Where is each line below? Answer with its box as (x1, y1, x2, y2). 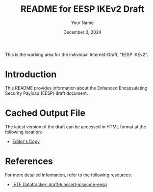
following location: (5, 129, 43, 135)
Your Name (71, 20, 94, 26)
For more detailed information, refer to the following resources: (5, 172, 132, 178)
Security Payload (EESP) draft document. (5, 90, 88, 96)
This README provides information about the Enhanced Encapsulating (5, 85, 148, 91)
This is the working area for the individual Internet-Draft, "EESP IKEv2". (5, 52, 149, 57)
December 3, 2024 (63, 29, 102, 35)
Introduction (5, 69, 57, 80)
